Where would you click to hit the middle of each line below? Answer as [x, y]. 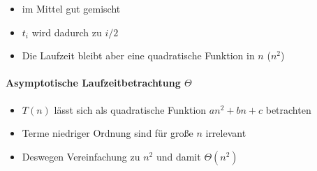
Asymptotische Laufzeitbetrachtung [93, 83]
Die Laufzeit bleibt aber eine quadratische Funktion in [138, 55]
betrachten [288, 109]
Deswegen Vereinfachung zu [81, 156]
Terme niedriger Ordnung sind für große [108, 133]
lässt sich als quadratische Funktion [130, 109]
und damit [178, 156]
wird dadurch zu [67, 32]
